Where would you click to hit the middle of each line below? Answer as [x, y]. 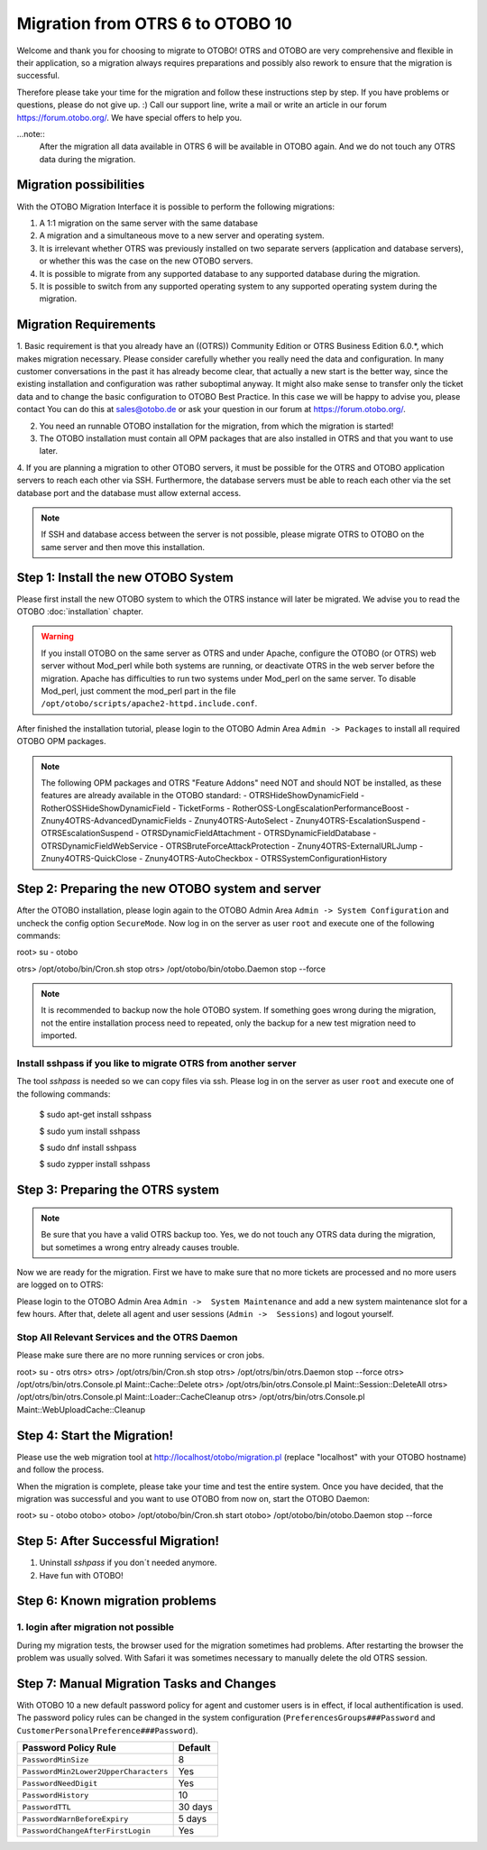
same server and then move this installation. [123, 547]
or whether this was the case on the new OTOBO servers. [146, 261]
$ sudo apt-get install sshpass [96, 1115]
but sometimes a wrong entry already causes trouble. [140, 1247]
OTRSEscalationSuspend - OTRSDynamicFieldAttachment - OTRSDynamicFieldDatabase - [209, 833]
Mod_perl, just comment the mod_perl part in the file [138, 691]
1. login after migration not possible [96, 1627]
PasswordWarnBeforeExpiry [75, 1819]
